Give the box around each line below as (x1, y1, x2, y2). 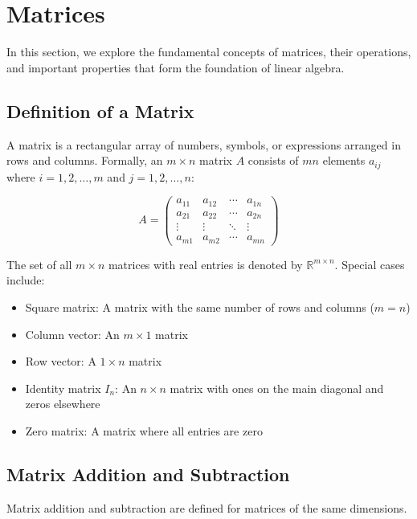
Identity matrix (25, 379, 101, 396)
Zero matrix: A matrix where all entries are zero (25, 422, 263, 439)
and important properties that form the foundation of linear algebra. (6, 59, 345, 76)
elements (322, 152, 366, 169)
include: (6, 272, 45, 288)
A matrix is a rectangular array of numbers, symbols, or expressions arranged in (6, 136, 401, 153)
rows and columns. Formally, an (6, 152, 163, 169)
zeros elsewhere (25, 395, 100, 412)
